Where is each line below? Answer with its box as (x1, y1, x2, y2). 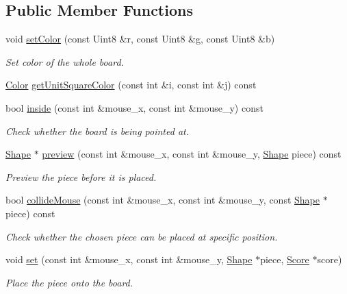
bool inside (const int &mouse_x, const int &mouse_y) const (5, 100, 264, 114)
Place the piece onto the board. (5, 275, 133, 289)
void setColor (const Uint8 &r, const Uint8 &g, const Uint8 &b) (5, 32, 275, 46)
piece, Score (260, 252, 309, 267)
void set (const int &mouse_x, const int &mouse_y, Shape (5, 252, 253, 267)
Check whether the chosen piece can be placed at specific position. (5, 229, 278, 243)
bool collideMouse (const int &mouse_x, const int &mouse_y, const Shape (5, 193, 320, 207)
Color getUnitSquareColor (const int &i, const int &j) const (5, 77, 257, 92)
